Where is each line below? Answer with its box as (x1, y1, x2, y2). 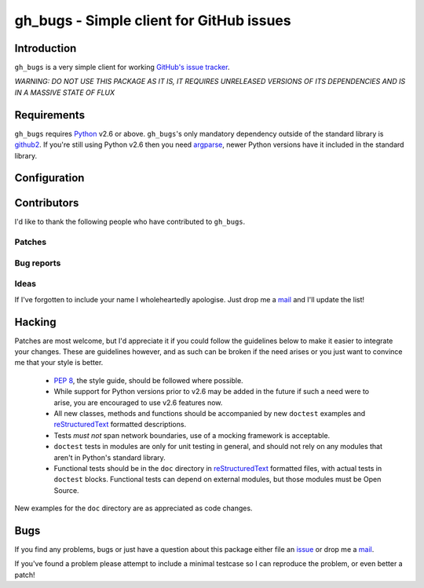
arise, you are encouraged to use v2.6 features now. (53, 397, 223, 407)
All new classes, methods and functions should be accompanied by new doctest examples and (53, 408, 366, 418)
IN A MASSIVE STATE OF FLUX (14, 87, 115, 97)
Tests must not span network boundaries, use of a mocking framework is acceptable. (53, 430, 331, 440)
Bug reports (14, 257, 61, 268)
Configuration (14, 171, 85, 184)
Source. (53, 485, 79, 495)
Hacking (14, 315, 57, 329)
